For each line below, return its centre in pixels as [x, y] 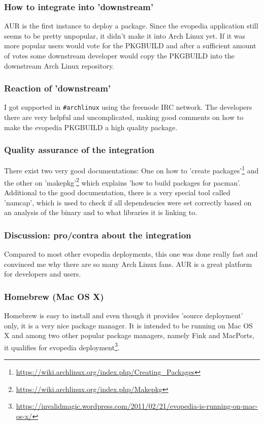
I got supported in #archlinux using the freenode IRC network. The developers [128, 107]
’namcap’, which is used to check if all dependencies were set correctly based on [128, 202]
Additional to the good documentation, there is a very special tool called [117, 192]
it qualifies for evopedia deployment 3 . [62, 346]
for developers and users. [43, 274]
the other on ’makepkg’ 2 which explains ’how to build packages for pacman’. [122, 181]
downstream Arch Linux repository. [59, 65]
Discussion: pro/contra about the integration [98, 235]
